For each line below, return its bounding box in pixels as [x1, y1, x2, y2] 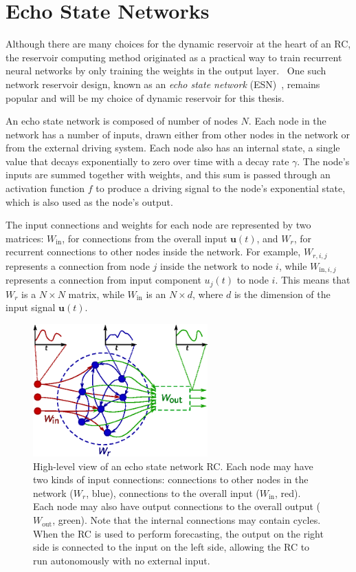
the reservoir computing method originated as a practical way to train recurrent [5, 50, 342, 64]
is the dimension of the [234, 286, 331, 301]
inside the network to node [159, 258, 273, 273]
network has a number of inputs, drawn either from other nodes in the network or [5, 127, 351, 141]
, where [192, 286, 223, 301]
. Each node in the [248, 114, 326, 128]
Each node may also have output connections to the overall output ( [33, 499, 321, 513]
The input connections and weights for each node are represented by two [5, 218, 311, 232]
